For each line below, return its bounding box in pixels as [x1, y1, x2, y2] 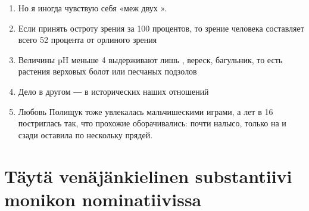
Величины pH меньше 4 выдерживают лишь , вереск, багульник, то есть [18, 53, 283, 66]
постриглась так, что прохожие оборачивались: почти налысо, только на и [18, 117, 286, 129]
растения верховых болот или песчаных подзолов [18, 65, 197, 77]
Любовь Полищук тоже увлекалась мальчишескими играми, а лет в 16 [18, 105, 273, 117]
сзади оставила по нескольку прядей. [18, 128, 153, 141]
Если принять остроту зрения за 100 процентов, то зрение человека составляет [18, 21, 304, 34]
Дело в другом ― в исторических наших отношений [18, 85, 209, 97]
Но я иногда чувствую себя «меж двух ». [18, 2, 167, 14]
